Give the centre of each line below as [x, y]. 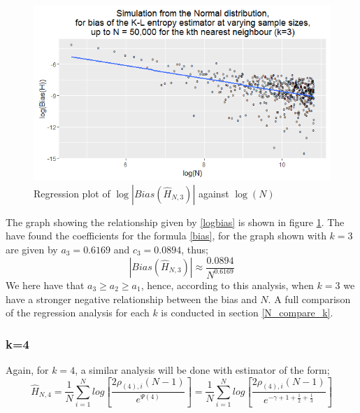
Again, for [27, 370]
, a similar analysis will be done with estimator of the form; [202, 370]
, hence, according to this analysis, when [227, 285]
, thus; [195, 249]
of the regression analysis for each [78, 313]
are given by [32, 249]
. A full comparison [309, 299]
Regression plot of [72, 193]
